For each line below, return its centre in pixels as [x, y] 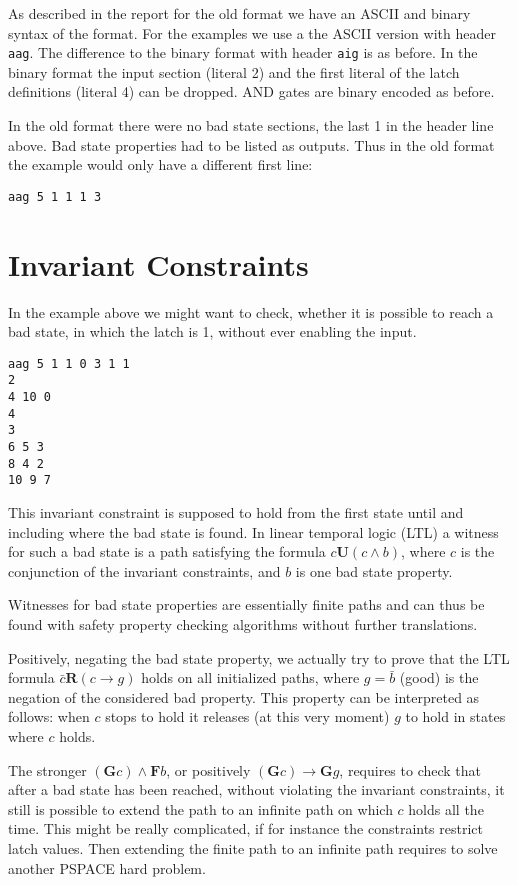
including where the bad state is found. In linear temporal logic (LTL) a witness [253, 531]
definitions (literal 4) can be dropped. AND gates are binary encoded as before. [251, 91]
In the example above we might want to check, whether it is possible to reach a [251, 311]
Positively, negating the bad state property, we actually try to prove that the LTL [259, 657]
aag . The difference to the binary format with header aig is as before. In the [243, 52]
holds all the [446, 808]
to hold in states [455, 716]
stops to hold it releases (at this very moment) [247, 716]
